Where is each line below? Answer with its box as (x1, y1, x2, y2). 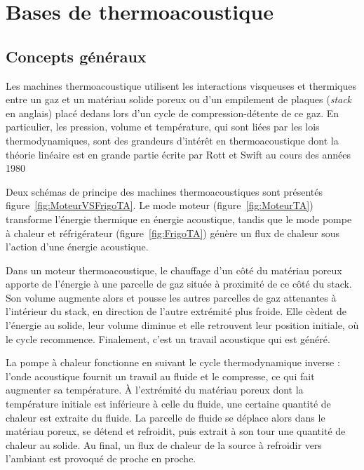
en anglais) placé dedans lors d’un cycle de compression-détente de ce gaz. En (6, 105, 339, 120)
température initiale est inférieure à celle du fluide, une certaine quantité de (6, 396, 331, 411)
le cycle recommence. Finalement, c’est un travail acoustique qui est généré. (6, 331, 330, 346)
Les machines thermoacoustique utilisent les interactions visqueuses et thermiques (6, 78, 356, 93)
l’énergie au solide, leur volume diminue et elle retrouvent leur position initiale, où (6, 318, 359, 333)
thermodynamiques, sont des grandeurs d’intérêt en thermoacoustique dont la (6, 133, 339, 147)
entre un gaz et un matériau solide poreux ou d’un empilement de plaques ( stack (6, 92, 352, 107)
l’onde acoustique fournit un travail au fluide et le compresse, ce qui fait (6, 368, 315, 383)
